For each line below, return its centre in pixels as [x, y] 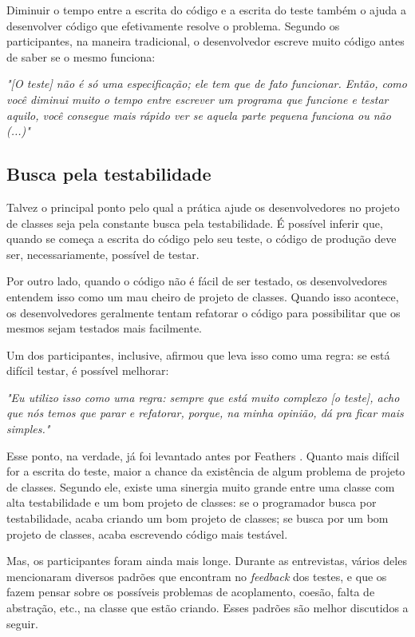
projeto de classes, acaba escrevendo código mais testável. [147, 533]
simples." [28, 429]
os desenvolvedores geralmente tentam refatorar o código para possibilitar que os [204, 312]
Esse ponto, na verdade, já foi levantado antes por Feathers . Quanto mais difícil [203, 455]
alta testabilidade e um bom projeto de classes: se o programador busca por [192, 502]
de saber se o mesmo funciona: [81, 56]
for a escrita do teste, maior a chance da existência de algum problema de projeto [206, 471]
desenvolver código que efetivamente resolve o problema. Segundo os [173, 25]
